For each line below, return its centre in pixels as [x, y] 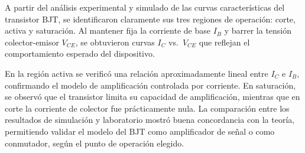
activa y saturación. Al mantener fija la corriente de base [108, 30]
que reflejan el [224, 42]
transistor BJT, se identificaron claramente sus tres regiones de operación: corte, [150, 19]
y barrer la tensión [258, 30]
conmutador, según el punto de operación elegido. [95, 143]
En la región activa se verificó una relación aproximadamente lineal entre [137, 73]
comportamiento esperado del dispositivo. [80, 53]
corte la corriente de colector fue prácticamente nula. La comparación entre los [147, 108]
